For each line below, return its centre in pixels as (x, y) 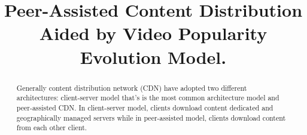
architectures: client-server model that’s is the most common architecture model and (148, 98)
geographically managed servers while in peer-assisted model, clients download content (151, 117)
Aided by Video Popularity (153, 33)
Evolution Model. (153, 56)
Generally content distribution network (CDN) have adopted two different (132, 88)
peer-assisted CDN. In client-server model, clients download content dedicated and (145, 107)
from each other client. (52, 128)
